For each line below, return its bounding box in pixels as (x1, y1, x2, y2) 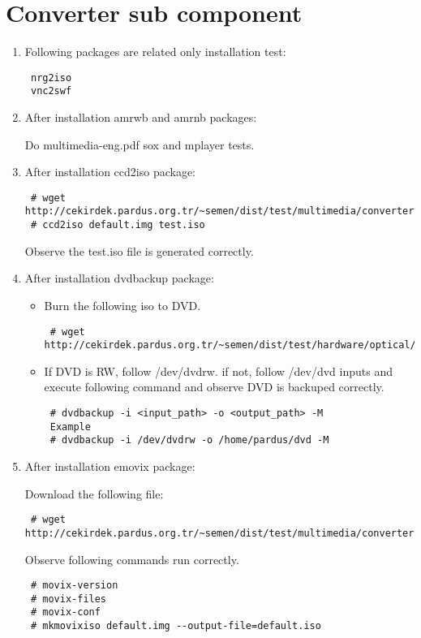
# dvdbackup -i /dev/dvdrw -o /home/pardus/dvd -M (49, 434, 329, 446)
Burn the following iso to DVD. (44, 296, 201, 313)
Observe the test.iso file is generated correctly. (24, 242, 254, 259)
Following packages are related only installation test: (24, 43, 286, 60)
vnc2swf (30, 85, 72, 97)
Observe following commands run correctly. (24, 550, 239, 567)
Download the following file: (24, 485, 164, 502)
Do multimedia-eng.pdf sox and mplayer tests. (24, 136, 255, 153)
